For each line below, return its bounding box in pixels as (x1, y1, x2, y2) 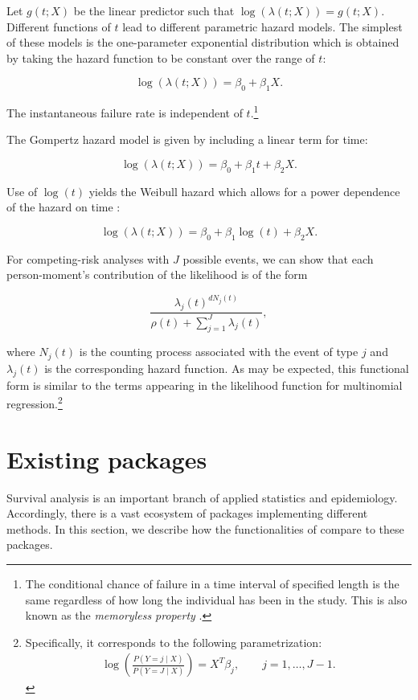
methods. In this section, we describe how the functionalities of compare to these (6, 520, 404, 537)
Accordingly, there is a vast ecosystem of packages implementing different (6, 505, 368, 522)
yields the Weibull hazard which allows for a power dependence (88, 182, 400, 199)
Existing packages (6, 442, 207, 475)
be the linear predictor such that (73, 2, 235, 18)
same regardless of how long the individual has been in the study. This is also (25, 591, 408, 608)
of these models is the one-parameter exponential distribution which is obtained (6, 34, 400, 51)
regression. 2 (6, 393, 63, 411)
